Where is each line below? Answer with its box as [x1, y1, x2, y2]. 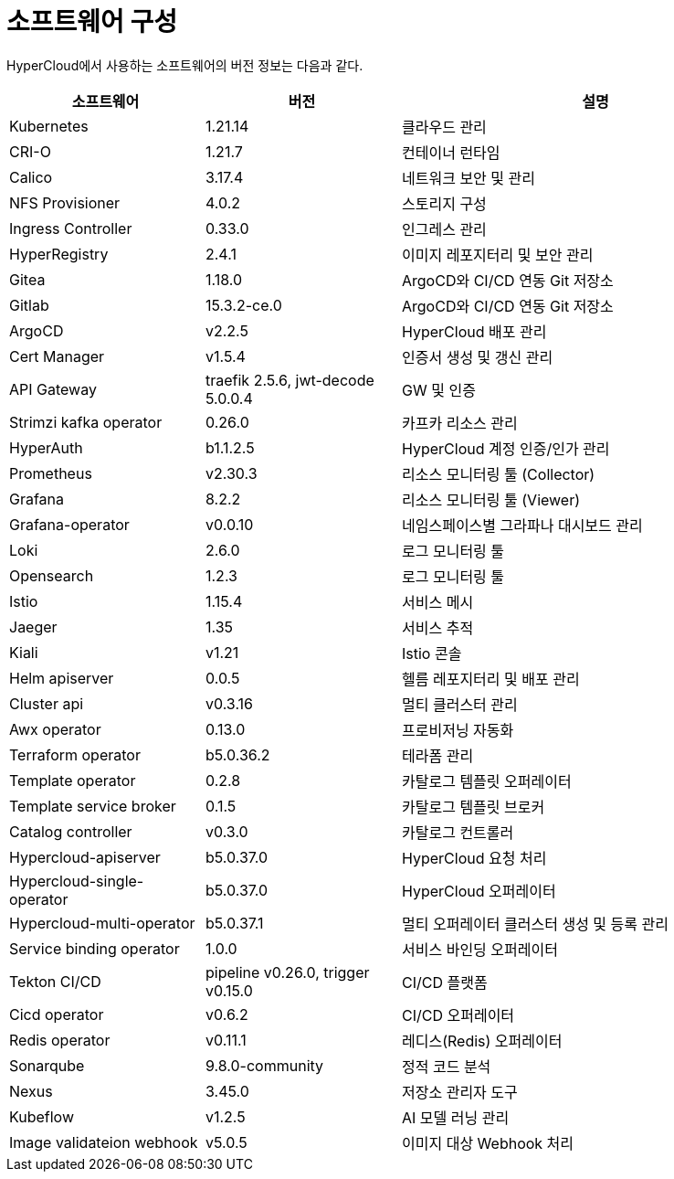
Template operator [9, 770, 136, 790]
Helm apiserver [9, 668, 114, 687]
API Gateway [9, 379, 97, 398]
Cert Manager [9, 346, 105, 366]
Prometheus [9, 463, 92, 483]
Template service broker [9, 796, 176, 815]
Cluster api [9, 694, 84, 713]
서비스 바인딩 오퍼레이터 [402, 940, 558, 959]
